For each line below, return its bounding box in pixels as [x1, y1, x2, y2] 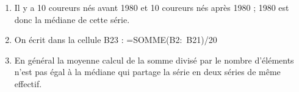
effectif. [14, 77, 42, 90]
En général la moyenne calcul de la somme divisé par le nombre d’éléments [14, 53, 294, 66]
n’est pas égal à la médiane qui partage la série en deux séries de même [14, 65, 281, 78]
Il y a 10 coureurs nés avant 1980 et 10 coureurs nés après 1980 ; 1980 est [14, 1, 289, 13]
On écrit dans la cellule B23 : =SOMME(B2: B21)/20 [14, 33, 217, 46]
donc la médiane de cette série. [14, 13, 130, 25]
